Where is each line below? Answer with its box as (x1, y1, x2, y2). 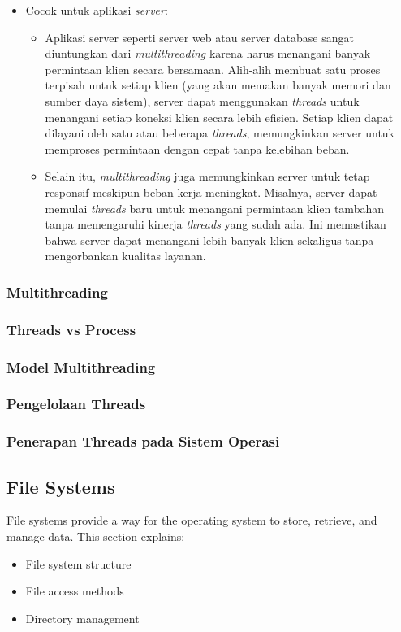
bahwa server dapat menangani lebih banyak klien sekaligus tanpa (45, 231, 374, 248)
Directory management (25, 609, 140, 626)
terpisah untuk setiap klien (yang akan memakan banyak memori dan (45, 76, 391, 94)
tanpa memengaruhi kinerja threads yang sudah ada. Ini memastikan (45, 216, 386, 233)
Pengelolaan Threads (6, 394, 146, 414)
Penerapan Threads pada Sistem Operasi (6, 431, 280, 451)
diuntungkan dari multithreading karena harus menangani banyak (45, 45, 371, 62)
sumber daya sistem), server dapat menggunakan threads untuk (45, 92, 360, 109)
